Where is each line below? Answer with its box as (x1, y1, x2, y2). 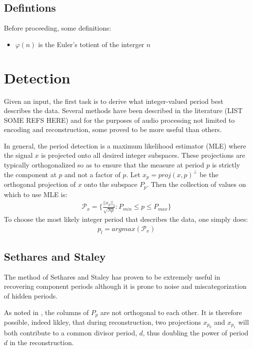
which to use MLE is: (4, 189, 68, 199)
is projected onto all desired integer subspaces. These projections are (41, 150, 245, 160)
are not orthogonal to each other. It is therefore (100, 307, 242, 317)
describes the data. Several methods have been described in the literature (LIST (4, 105, 243, 116)
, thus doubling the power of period (143, 328, 249, 338)
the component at (4, 169, 57, 179)
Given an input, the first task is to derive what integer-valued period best (4, 96, 223, 106)
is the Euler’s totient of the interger (38, 39, 145, 49)
